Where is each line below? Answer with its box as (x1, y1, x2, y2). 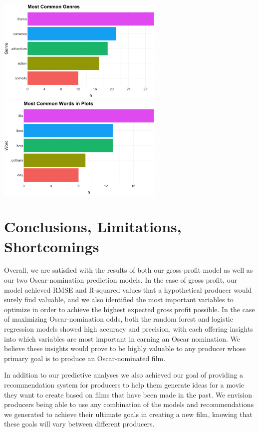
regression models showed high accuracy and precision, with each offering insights (4, 324, 253, 334)
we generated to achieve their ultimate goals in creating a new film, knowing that (4, 409, 253, 419)
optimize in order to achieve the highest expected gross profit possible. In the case (4, 304, 255, 314)
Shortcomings (4, 236, 99, 256)
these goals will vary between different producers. (4, 419, 155, 429)
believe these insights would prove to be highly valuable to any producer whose (4, 343, 246, 354)
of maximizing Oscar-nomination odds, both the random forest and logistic (4, 314, 233, 324)
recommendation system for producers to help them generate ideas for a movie (4, 379, 245, 390)
